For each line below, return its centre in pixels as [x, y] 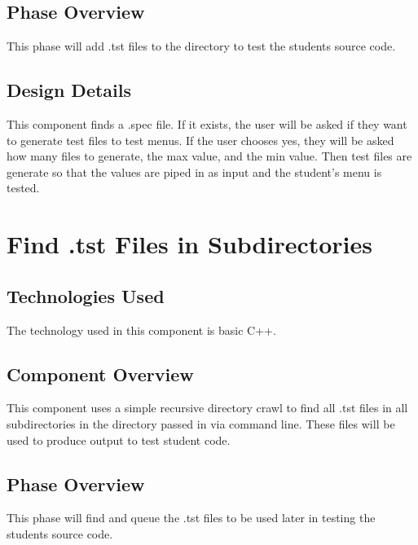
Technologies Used [86, 295]
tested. [23, 188]
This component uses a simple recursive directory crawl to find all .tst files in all [207, 408]
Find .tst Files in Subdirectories [190, 244]
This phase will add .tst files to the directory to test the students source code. [201, 46]
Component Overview [100, 374]
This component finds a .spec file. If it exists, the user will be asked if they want [207, 124]
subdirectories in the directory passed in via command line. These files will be [201, 423]
